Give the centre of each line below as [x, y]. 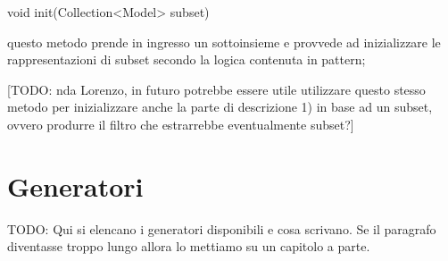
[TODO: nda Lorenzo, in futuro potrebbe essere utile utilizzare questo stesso [216, 89]
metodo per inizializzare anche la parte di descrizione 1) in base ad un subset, [220, 107]
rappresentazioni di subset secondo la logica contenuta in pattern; [187, 59]
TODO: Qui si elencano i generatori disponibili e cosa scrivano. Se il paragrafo [222, 228]
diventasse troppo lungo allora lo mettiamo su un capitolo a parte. [189, 246]
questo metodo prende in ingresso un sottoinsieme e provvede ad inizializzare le [224, 42]
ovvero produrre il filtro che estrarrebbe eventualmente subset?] [181, 124]
